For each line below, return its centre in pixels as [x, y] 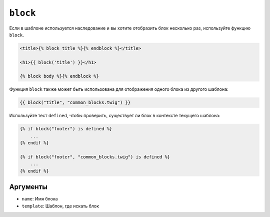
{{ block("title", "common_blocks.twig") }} [75, 102]
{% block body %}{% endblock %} [59, 76]
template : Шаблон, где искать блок [60, 206]
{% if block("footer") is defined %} [66, 129]
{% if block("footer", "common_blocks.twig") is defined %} [95, 157]
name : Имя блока [40, 199]
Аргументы [28, 187]
